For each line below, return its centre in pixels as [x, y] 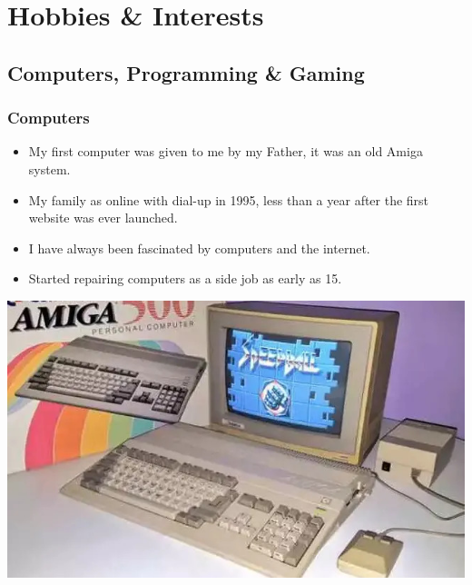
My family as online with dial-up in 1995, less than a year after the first [229, 199]
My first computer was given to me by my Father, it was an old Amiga [226, 151]
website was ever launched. [103, 218]
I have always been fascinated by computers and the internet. [199, 248]
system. [49, 169]
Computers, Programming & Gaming [186, 72]
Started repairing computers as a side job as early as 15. [185, 278]
